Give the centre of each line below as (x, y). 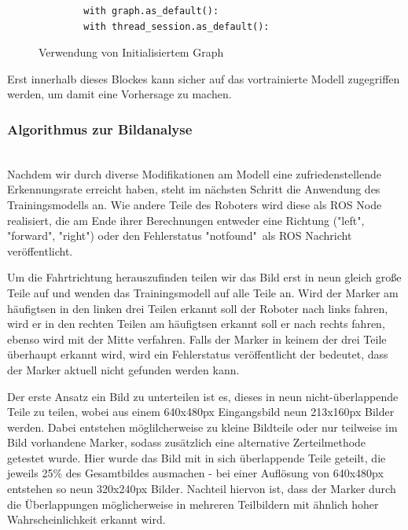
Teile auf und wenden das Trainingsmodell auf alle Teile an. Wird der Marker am (203, 292)
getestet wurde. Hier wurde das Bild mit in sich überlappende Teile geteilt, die (197, 457)
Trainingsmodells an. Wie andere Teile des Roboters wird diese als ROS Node (195, 204)
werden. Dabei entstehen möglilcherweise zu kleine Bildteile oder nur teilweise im (202, 427)
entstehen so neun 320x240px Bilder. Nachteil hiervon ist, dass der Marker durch (202, 489)
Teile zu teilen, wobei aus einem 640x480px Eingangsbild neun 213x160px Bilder (201, 412)
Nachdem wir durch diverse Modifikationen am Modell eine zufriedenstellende (194, 173)
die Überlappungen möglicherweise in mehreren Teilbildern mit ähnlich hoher (193, 504)
